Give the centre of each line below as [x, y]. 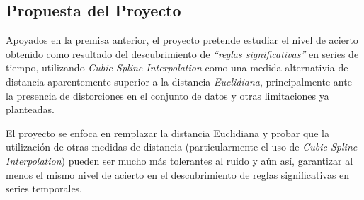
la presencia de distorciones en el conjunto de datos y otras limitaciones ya [167, 95]
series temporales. [44, 188]
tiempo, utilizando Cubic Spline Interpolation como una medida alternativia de [177, 67]
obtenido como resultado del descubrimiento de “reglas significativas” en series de [182, 53]
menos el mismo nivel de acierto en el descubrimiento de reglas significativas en [178, 174]
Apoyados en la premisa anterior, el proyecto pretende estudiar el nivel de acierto [182, 40]
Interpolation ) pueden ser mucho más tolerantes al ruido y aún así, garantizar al [180, 160]
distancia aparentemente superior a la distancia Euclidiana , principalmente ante [179, 81]
